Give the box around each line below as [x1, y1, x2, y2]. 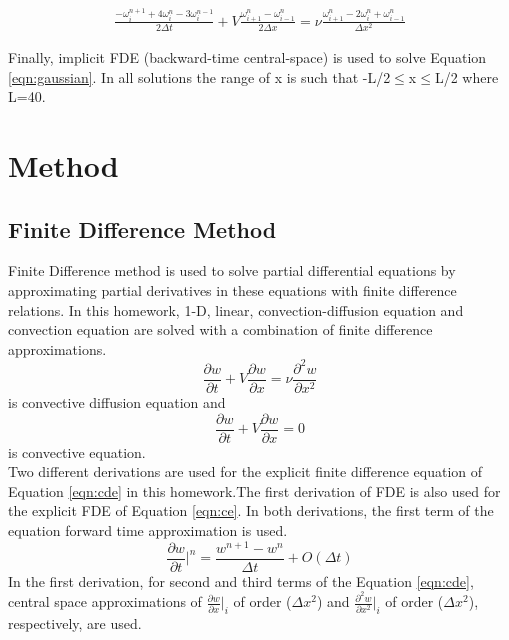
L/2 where [434, 66, 499, 87]
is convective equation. [8, 441, 146, 462]
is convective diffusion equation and [8, 391, 226, 412]
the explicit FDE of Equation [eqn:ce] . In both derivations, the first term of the [8, 500, 494, 521]
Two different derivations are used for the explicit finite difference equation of [8, 461, 483, 482]
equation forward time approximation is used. [8, 519, 288, 540]
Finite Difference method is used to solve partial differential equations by [8, 260, 456, 281]
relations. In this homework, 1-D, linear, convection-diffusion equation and [8, 299, 464, 320]
